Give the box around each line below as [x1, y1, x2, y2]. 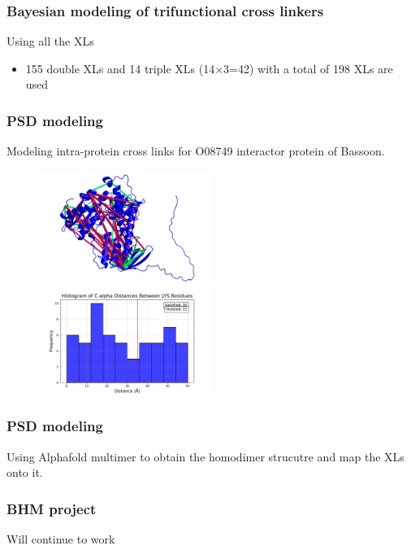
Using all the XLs [6, 33, 94, 50]
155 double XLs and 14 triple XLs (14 [25, 59, 215, 76]
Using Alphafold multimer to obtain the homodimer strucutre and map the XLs [6, 447, 405, 465]
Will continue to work [6, 530, 115, 547]
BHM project [6, 498, 97, 518]
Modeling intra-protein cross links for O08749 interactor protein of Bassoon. [6, 142, 385, 159]
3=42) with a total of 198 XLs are [223, 59, 393, 76]
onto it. [6, 464, 43, 481]
